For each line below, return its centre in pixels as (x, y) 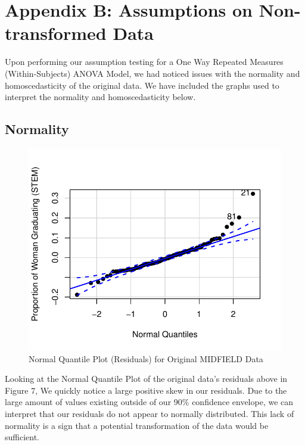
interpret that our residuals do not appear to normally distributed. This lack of (150, 414)
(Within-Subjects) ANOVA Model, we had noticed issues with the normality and (152, 73)
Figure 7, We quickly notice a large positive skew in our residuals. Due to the (146, 390)
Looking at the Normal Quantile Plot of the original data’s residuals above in (146, 379)
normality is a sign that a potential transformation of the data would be (137, 425)
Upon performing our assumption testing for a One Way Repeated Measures (144, 62)
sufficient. (22, 437)
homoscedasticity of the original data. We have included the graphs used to (142, 85)
